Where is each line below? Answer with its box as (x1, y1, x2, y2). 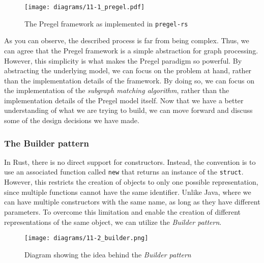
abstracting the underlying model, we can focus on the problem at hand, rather (4, 65, 252, 76)
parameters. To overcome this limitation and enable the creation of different (4, 206, 241, 217)
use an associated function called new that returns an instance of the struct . (4, 166, 244, 177)
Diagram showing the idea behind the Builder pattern (24, 249, 191, 259)
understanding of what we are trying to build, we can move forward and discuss (4, 105, 253, 115)
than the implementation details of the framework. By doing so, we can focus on (4, 75, 255, 85)
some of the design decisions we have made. (4, 115, 139, 126)
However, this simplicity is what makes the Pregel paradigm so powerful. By (4, 55, 242, 66)
